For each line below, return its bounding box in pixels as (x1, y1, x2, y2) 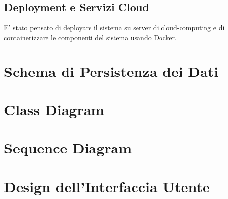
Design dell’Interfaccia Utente (4, 176, 210, 196)
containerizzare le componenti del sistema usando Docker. (4, 32, 177, 42)
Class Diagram (4, 99, 105, 119)
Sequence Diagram (4, 138, 132, 158)
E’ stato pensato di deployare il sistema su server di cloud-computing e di (4, 23, 225, 33)
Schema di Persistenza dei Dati (4, 61, 219, 81)
